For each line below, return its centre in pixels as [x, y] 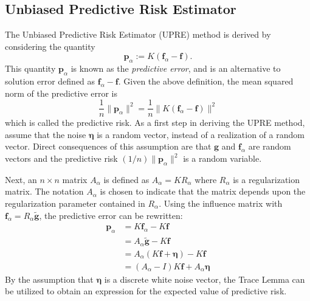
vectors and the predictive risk [61, 158]
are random [270, 146]
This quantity [30, 68]
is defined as [126, 179]
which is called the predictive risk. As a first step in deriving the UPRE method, [155, 123]
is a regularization [267, 179]
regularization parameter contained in [75, 203]
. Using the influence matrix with [221, 203]
